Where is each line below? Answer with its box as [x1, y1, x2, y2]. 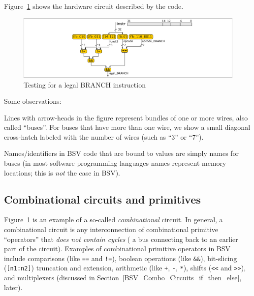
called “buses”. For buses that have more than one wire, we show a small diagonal [4, 122, 251, 132]
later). [4, 282, 23, 292]
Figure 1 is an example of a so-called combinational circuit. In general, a [4, 214, 223, 225]
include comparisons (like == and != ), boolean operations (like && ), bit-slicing [4, 253, 237, 263]
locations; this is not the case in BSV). [4, 167, 120, 178]
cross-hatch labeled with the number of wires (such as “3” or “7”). [4, 131, 204, 142]
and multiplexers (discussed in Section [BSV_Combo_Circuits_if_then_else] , [4, 272, 242, 283]
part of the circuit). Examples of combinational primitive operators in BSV [4, 243, 231, 254]
